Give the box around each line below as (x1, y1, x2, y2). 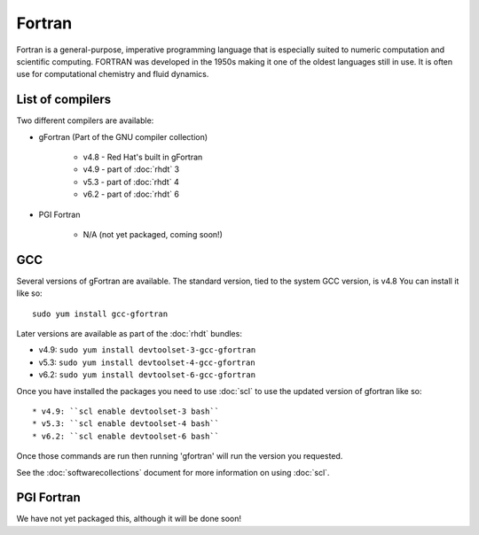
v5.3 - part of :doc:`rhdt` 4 (82, 176, 179, 187)
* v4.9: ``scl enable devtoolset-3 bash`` (32, 407, 220, 416)
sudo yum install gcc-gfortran (32, 308, 169, 319)
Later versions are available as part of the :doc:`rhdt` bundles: (16, 329, 243, 339)
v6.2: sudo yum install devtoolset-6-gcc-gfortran (38, 369, 256, 380)
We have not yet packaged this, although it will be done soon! (16, 514, 242, 524)
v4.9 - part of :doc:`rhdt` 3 (82, 164, 180, 174)
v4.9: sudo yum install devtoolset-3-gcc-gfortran (38, 345, 256, 355)
